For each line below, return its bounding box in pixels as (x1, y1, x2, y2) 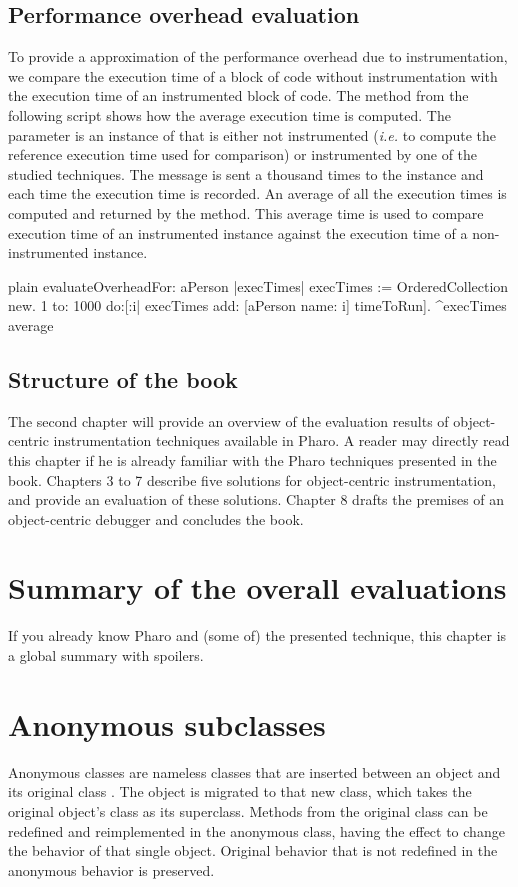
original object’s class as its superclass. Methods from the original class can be (8, 800, 488, 821)
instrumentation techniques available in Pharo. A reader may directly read (53, 430, 510, 451)
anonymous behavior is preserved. (8, 859, 215, 880)
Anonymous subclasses (8, 703, 326, 744)
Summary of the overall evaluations (8, 567, 507, 608)
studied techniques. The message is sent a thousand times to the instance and (8, 163, 484, 184)
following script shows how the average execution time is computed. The (8, 104, 451, 125)
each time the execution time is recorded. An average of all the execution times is (8, 183, 507, 204)
